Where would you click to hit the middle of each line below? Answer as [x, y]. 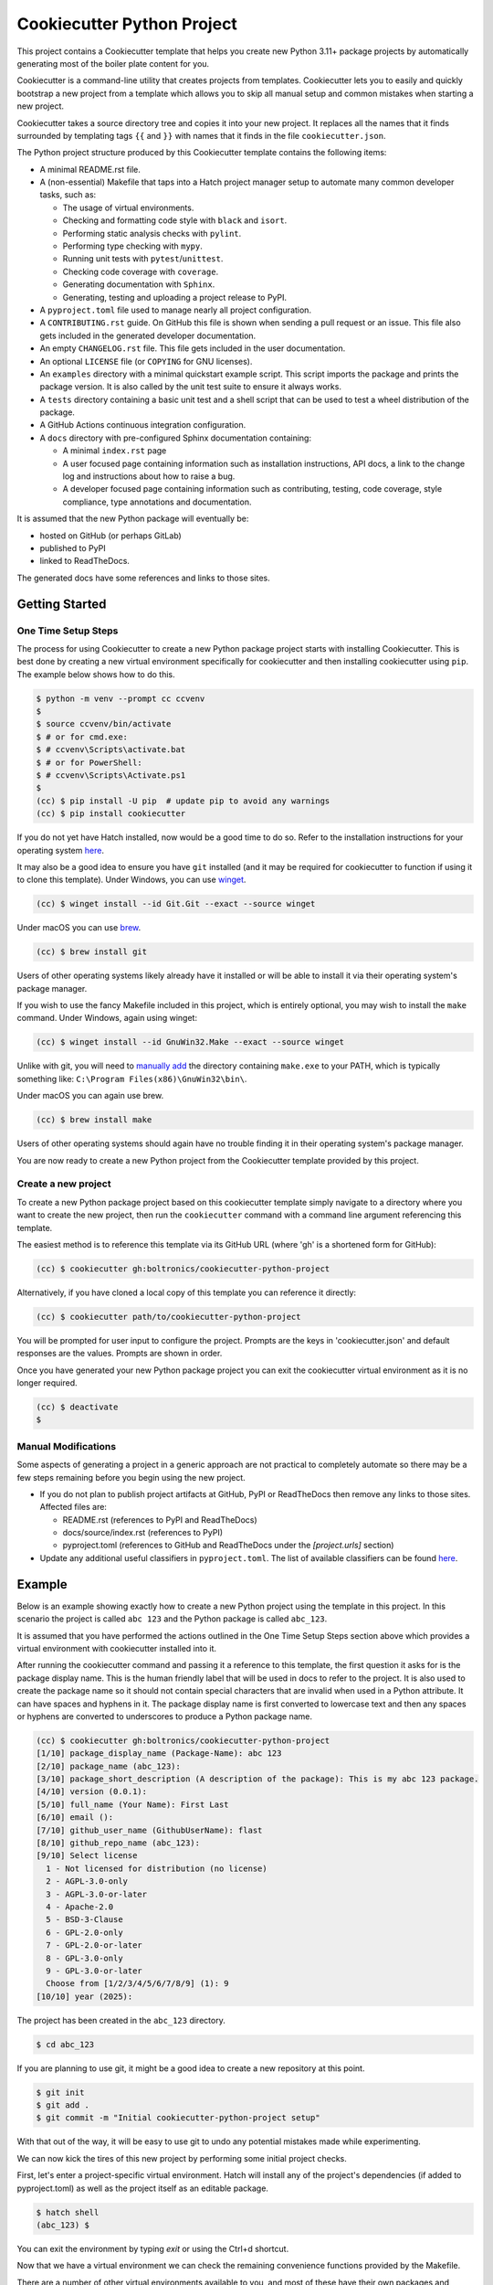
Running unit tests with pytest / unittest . [143, 259]
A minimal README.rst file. [90, 169]
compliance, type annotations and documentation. [157, 502]
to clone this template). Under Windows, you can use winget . [131, 880]
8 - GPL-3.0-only [84, 1958]
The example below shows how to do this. [96, 674]
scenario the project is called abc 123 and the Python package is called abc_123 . [172, 1619]
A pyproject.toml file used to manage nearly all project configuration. [176, 310]
